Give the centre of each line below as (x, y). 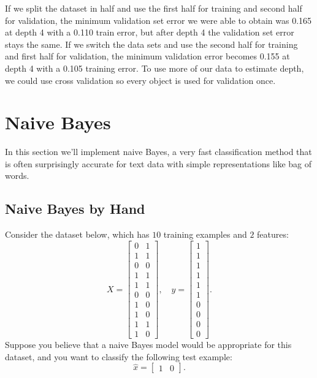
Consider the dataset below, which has (77, 234)
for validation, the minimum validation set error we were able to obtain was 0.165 (158, 20)
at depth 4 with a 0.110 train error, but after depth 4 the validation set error (150, 32)
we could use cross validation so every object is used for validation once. (140, 80)
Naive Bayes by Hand (75, 209)
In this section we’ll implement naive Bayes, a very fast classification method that (158, 152)
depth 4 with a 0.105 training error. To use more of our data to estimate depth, (155, 68)
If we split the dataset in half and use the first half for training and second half (154, 8)
